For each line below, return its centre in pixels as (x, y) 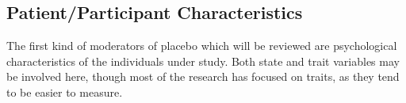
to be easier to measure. (65, 92)
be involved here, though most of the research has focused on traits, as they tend (203, 76)
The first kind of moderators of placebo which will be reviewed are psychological (202, 46)
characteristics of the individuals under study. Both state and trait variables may (203, 61)
